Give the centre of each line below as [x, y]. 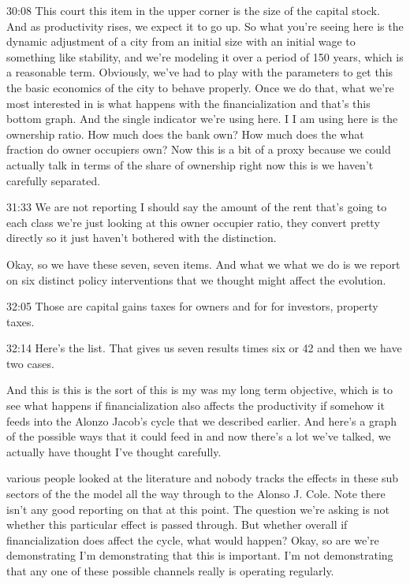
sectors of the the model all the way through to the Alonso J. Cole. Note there [196, 494]
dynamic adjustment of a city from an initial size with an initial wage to [181, 41]
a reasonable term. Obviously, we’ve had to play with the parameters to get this [200, 72]
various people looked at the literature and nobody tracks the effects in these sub [203, 478]
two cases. [30, 363]
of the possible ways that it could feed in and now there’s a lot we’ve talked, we [199, 436]
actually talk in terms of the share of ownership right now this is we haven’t [190, 164]
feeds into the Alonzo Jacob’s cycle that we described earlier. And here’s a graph [201, 420]
